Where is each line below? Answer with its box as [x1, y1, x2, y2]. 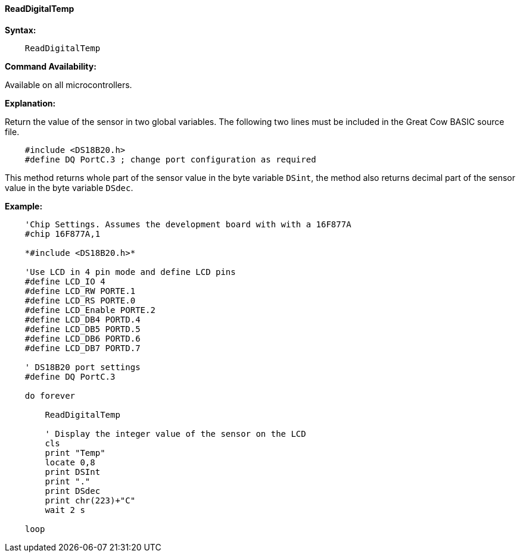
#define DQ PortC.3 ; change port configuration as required [24, 154, 316, 164]
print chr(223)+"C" [45, 495, 136, 505]
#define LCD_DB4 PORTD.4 [24, 314, 141, 324]
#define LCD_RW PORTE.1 [24, 286, 136, 296]
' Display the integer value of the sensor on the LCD [45, 428, 306, 439]
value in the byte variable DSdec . [5, 182, 133, 193]
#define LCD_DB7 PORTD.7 [24, 343, 141, 353]
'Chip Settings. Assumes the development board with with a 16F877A [24, 219, 351, 229]
